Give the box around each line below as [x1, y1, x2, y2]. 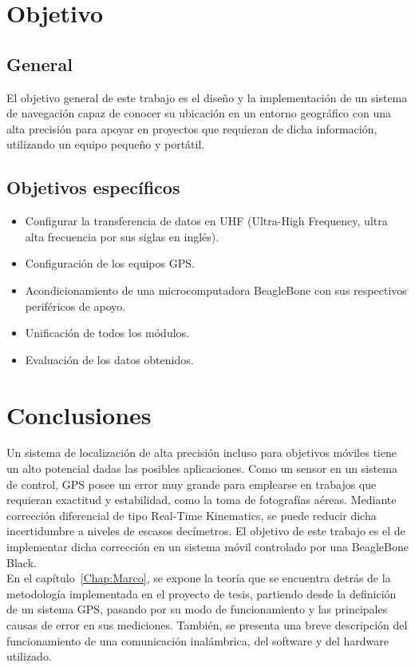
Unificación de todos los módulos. [25, 324, 189, 341]
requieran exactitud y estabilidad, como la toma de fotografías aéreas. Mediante [6, 491, 397, 508]
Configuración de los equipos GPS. [25, 255, 195, 272]
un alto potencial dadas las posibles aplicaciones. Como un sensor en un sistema [6, 460, 397, 477]
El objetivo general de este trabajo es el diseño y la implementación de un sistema [6, 89, 408, 105]
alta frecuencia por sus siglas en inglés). [25, 228, 219, 244]
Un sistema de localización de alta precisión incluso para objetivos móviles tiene [6, 444, 397, 461]
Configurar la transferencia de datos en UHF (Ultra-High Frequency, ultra [25, 212, 388, 229]
